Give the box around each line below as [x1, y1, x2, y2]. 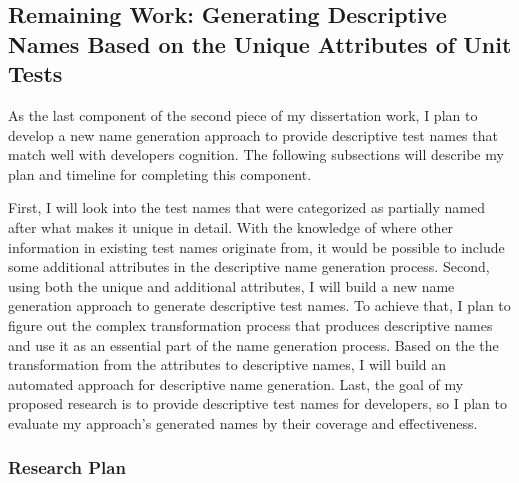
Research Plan [8, 455, 126, 480]
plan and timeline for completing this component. [8, 163, 312, 184]
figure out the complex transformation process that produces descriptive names [8, 314, 493, 335]
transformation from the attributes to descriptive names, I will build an [8, 354, 447, 375]
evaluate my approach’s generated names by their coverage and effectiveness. [8, 412, 478, 433]
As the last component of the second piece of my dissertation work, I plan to [8, 104, 478, 125]
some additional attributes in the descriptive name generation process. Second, [8, 256, 490, 277]
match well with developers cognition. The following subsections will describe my [8, 144, 504, 165]
